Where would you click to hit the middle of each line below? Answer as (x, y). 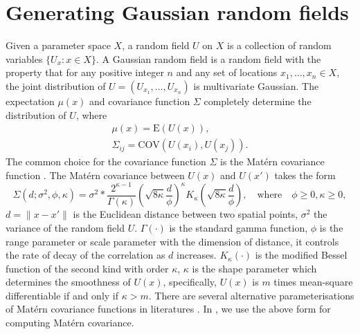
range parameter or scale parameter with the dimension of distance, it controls (172, 241)
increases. (197, 255)
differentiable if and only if (62, 295)
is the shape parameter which (254, 268)
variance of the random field (65, 227)
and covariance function (140, 101)
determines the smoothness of (68, 282)
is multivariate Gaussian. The (256, 85)
